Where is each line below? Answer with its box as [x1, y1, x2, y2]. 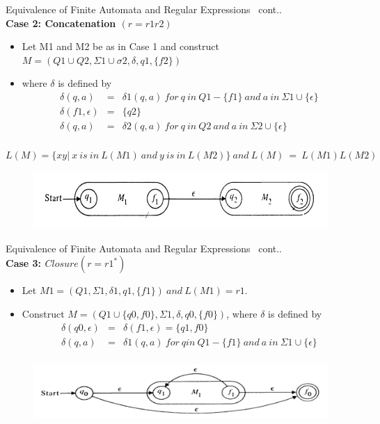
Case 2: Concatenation [6, 15, 116, 30]
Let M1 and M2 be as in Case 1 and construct [22, 39, 219, 54]
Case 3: [6, 256, 42, 270]
